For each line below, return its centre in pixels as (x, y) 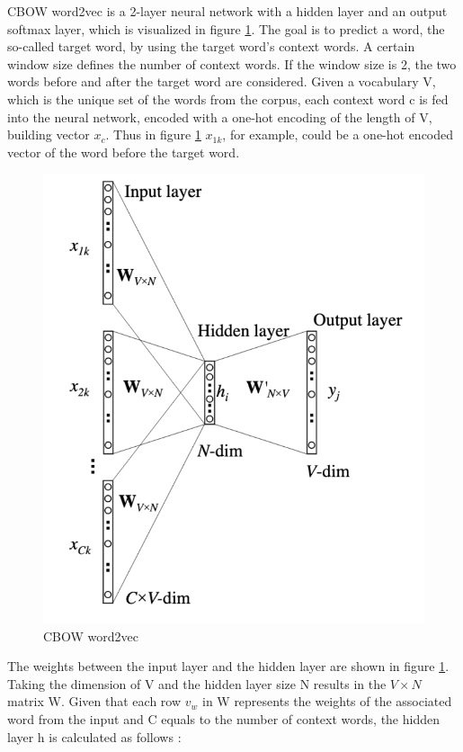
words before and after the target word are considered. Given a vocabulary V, (222, 81)
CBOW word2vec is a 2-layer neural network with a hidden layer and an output (227, 11)
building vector (49, 134)
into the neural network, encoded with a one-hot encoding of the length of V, (220, 116)
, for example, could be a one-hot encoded (338, 134)
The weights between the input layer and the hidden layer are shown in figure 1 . (228, 666)
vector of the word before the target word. (124, 152)
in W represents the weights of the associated (327, 701)
